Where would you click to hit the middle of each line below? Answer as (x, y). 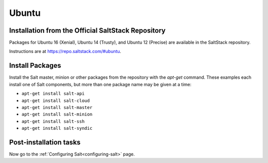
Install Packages (35, 66)
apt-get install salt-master (57, 107)
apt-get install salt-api (53, 94)
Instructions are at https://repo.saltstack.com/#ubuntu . (65, 52)
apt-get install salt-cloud (56, 101)
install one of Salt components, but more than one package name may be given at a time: (100, 84)
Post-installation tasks (45, 142)
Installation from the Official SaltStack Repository (87, 30)
